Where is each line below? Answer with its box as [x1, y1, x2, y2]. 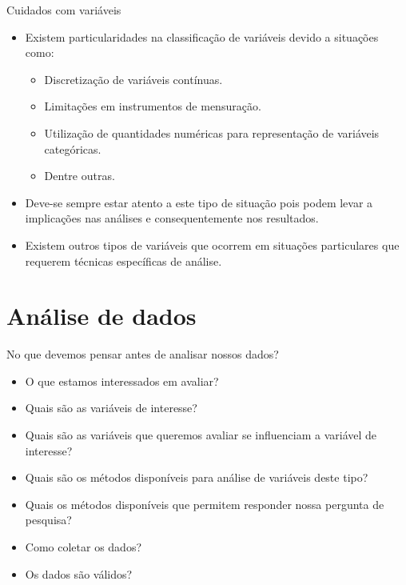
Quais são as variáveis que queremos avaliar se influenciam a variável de [25, 427, 377, 443]
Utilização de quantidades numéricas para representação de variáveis [44, 124, 380, 141]
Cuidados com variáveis [6, 2, 121, 18]
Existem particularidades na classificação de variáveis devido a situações [25, 28, 379, 45]
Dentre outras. [44, 167, 115, 184]
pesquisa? [25, 511, 72, 528]
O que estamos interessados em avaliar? [25, 372, 219, 389]
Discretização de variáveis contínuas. [44, 70, 223, 87]
